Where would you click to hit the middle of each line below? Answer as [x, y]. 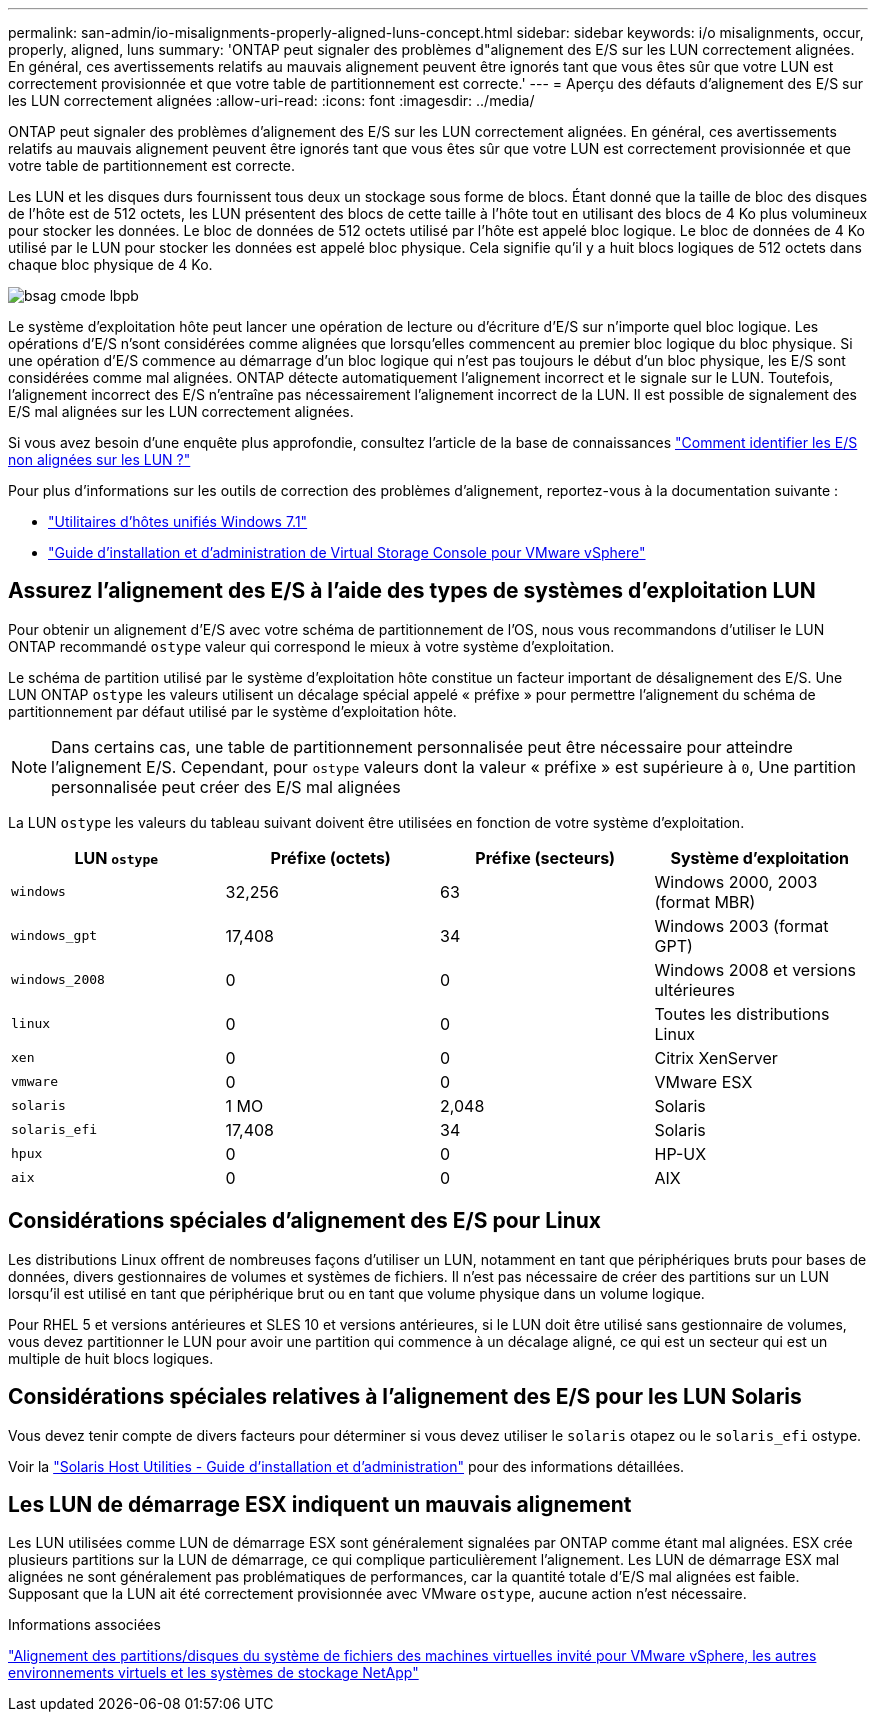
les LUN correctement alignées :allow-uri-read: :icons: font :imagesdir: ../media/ [271, 100]
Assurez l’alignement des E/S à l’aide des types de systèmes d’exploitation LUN [412, 591]
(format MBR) [705, 901]
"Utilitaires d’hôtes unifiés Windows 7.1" [178, 521]
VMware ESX [703, 1081]
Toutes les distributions [742, 1013]
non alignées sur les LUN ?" [99, 459]
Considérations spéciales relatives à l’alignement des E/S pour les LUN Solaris [405, 1397]
